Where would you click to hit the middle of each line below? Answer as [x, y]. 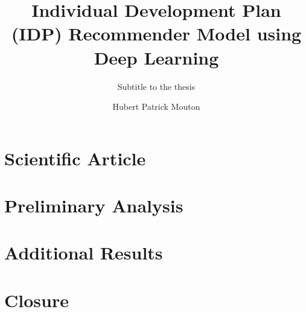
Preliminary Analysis [94, 205]
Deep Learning [156, 57]
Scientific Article [75, 158]
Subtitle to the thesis [156, 86]
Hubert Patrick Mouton [156, 107]
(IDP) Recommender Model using [156, 33]
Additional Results [84, 253]
